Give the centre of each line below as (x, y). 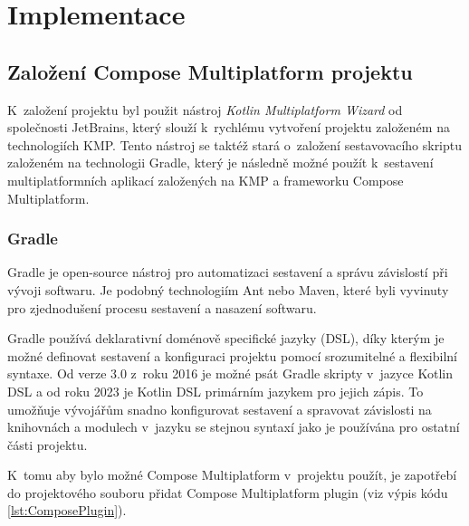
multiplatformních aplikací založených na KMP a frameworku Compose (206, 180)
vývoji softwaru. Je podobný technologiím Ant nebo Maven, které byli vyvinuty (228, 289)
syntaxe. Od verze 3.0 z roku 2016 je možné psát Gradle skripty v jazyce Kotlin (230, 373)
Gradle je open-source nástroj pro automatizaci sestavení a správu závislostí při (228, 272)
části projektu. (48, 444)
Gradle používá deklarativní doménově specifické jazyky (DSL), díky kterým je (226, 338)
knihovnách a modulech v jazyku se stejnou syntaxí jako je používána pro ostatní (234, 427)
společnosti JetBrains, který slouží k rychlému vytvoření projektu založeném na (229, 127)
